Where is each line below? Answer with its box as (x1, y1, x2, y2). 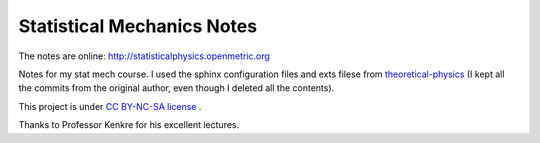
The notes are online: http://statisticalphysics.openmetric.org (18, 50, 270, 62)
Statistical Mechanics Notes (18, 15, 258, 37)
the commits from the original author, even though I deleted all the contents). (18, 82, 335, 94)
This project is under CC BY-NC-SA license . (18, 100, 202, 112)
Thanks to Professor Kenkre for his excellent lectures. (18, 119, 240, 131)
